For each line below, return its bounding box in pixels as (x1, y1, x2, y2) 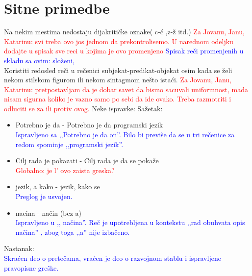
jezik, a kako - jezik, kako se (15, 181, 100, 192)
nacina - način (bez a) (15, 207, 81, 218)
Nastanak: (4, 243, 34, 253)
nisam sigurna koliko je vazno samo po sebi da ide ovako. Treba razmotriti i (4, 94, 231, 104)
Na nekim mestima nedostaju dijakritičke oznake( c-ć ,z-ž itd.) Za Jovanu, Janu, (4, 26, 245, 37)
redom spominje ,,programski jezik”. (15, 139, 124, 149)
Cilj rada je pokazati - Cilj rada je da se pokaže (15, 155, 159, 166)
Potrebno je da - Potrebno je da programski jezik (15, 120, 163, 130)
